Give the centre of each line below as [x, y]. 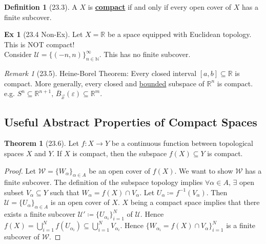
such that [65, 192]
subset [14, 192]
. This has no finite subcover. [145, 54]
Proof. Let [20, 170]
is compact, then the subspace [120, 153]
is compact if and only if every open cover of [160, 7]
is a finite [241, 225]
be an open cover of [119, 170]
